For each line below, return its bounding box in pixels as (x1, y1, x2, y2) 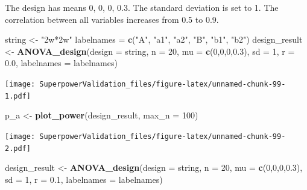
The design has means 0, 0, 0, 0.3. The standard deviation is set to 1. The (5, 1, 279, 13)
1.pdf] (5, 91, 31, 100)
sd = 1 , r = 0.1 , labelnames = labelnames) (5, 173, 163, 185)
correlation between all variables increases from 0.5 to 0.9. (5, 13, 219, 25)
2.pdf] (5, 144, 31, 153)
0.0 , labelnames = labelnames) (5, 57, 118, 69)
